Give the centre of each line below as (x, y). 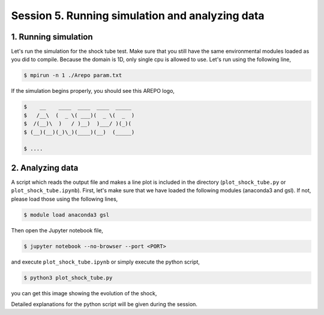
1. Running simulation (52, 37)
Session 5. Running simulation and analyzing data (138, 16)
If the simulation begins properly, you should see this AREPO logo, (93, 91)
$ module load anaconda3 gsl (67, 215)
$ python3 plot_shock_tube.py (68, 278)
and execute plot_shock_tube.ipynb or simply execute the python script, (106, 262)
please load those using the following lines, (64, 199)
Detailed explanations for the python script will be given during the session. (104, 304)
